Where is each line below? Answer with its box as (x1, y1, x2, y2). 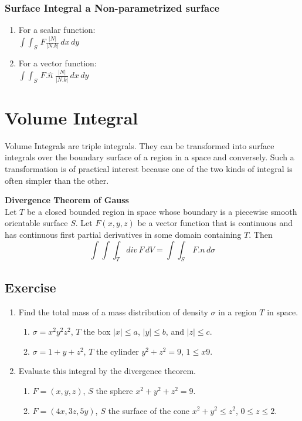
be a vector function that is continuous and (137, 217, 293, 229)
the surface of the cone (108, 404, 189, 416)
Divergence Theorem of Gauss (5, 194, 129, 206)
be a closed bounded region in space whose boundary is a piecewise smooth (26, 205, 297, 217)
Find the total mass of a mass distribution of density (18, 305, 208, 318)
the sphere (96, 384, 133, 396)
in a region (218, 305, 257, 318)
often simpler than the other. (5, 174, 109, 186)
